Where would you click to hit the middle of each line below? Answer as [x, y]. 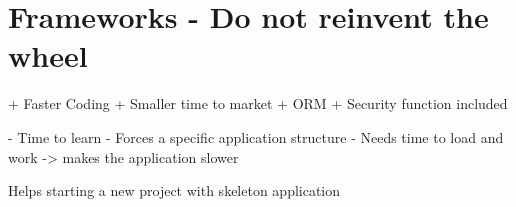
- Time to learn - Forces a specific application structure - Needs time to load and [256, 136]
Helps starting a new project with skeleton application [174, 190]
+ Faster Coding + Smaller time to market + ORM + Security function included [258, 103]
